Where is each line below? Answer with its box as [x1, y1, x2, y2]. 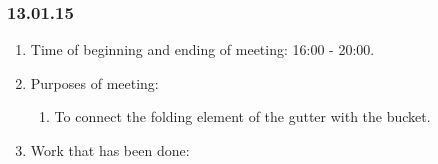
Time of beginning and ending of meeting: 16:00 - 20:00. [30, 39, 375, 60]
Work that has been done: [30, 140, 190, 160]
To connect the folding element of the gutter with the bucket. [54, 106, 431, 127]
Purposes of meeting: [30, 72, 159, 93]
